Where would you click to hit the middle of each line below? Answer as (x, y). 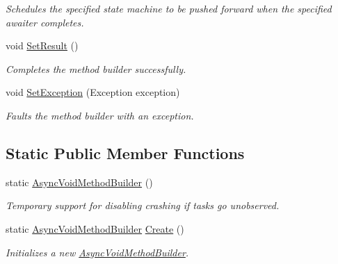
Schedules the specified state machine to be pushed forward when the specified (169, 8)
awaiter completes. (45, 22)
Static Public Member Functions (125, 152)
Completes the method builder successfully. (96, 68)
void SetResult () (42, 46)
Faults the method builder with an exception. (100, 115)
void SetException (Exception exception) (93, 92)
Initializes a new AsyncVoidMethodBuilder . (97, 252)
